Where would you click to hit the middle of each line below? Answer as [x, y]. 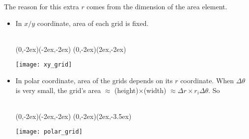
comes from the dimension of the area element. [157, 6]
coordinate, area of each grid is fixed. [93, 23]
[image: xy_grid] [44, 65]
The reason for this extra [41, 6]
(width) [155, 90]
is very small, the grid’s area [58, 90]
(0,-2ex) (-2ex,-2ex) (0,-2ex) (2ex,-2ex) [71, 49]
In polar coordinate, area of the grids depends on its [94, 81]
